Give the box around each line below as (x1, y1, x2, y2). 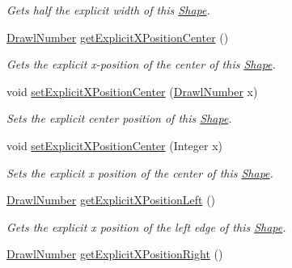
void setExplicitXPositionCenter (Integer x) (6, 136, 223, 153)
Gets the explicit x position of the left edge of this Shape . (6, 218, 286, 235)
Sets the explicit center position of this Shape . (6, 110, 232, 127)
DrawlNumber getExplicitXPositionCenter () (6, 28, 229, 45)
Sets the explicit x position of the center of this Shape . (6, 164, 273, 181)
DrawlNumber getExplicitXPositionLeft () (6, 191, 216, 208)
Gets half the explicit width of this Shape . (6, 2, 210, 18)
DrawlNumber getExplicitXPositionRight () (6, 245, 223, 262)
